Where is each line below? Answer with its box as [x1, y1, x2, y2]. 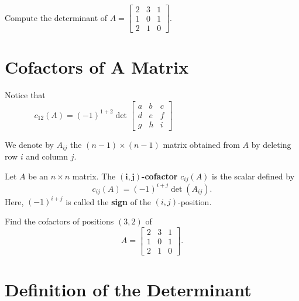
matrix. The [72, 169, 116, 182]
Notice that [5, 89, 46, 101]
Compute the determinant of [5, 11, 108, 23]
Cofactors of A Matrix [5, 55, 189, 79]
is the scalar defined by [212, 169, 295, 182]
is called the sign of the [66, 195, 152, 207]
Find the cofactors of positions [5, 215, 114, 227]
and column [26, 150, 68, 162]
